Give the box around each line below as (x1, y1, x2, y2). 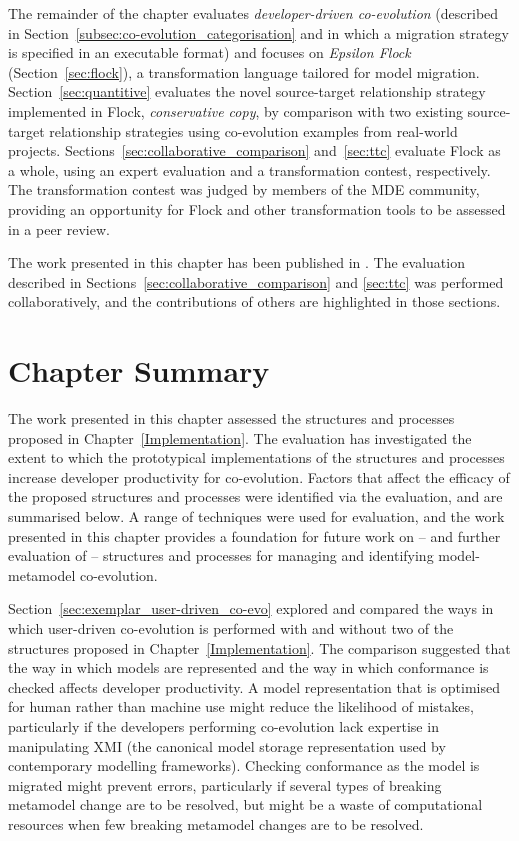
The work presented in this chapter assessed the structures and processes (8, 408, 455, 429)
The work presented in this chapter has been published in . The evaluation (8, 252, 465, 273)
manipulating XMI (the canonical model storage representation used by (8, 735, 446, 756)
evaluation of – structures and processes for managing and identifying (8, 545, 434, 566)
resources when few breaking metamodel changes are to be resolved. (8, 813, 424, 834)
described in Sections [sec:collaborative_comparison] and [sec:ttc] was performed (8, 271, 504, 292)
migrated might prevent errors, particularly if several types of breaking (8, 774, 442, 795)
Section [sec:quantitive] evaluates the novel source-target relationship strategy (8, 81, 486, 102)
